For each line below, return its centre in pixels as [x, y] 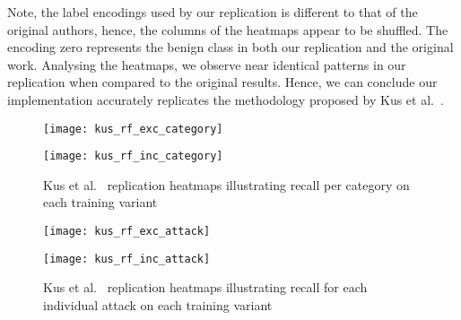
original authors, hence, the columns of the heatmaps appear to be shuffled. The [228, 29]
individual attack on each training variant [158, 304]
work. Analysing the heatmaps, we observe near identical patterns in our [207, 64]
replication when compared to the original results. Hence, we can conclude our [222, 82]
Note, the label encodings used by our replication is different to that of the [213, 12]
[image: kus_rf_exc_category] [133, 129]
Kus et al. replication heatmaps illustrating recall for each [205, 287]
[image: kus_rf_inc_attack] [127, 259]
